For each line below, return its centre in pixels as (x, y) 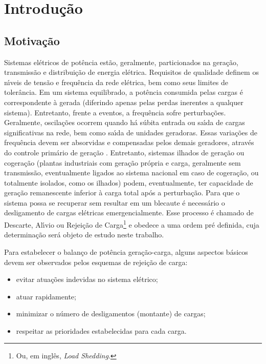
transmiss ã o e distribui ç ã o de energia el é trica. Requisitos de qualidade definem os (131, 72)
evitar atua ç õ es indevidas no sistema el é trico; (87, 279)
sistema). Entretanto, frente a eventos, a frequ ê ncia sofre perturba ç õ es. (115, 112)
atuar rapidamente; (46, 296)
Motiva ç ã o (32, 40)
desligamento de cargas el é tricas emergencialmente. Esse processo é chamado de (129, 213)
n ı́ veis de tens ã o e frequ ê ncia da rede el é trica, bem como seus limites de (116, 82)
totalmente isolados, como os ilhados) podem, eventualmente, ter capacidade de (129, 182)
